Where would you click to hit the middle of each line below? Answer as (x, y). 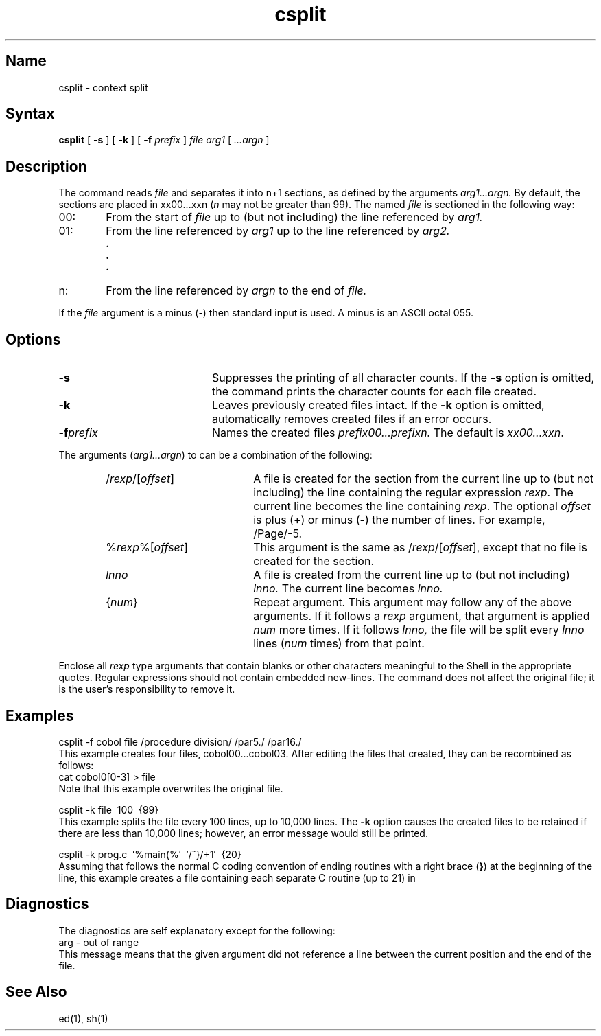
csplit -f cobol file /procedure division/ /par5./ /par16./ (180, 741)
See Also (36, 992)
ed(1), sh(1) (83, 1018)
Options (33, 339)
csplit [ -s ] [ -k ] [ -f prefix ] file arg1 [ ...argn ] (164, 140)
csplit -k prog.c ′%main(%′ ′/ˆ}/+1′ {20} (150, 854)
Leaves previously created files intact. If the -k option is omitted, (378, 405)
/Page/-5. (278, 534)
